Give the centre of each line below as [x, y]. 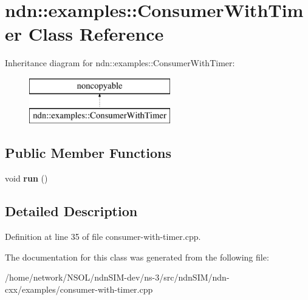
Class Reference [96, 34]
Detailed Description [71, 211]
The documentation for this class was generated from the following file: [137, 257]
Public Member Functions [88, 153]
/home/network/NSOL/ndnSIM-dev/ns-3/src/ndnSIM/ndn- [117, 277]
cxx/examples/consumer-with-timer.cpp [79, 289]
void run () [26, 178]
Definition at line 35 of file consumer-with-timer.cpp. [103, 237]
